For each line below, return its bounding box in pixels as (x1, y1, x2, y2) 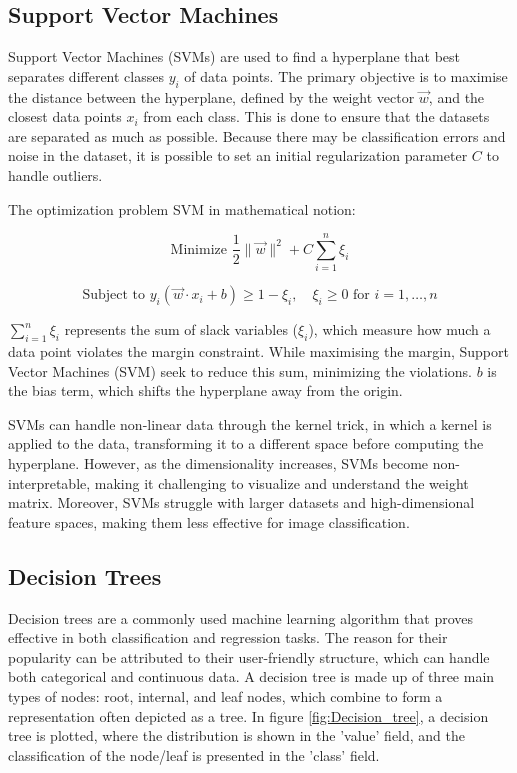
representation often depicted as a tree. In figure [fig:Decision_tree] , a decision (8, 705, 489, 726)
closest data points (8, 106, 122, 127)
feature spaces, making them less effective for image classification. (8, 511, 410, 532)
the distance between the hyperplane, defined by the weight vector (8, 86, 415, 107)
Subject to (82, 288, 146, 303)
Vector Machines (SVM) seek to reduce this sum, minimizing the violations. (8, 360, 473, 381)
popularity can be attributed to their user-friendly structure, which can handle (8, 646, 490, 667)
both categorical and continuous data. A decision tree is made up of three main (8, 666, 495, 687)
